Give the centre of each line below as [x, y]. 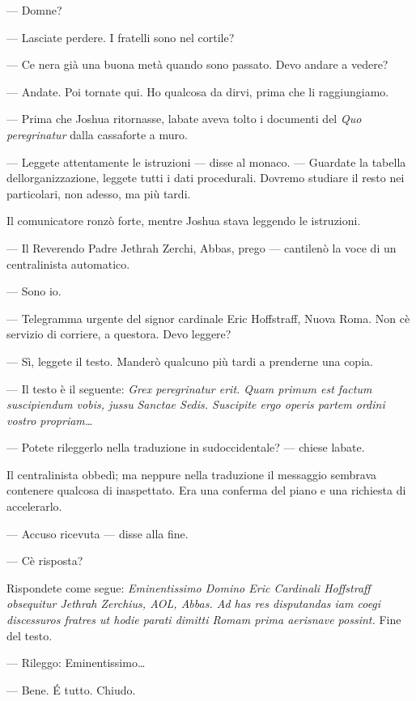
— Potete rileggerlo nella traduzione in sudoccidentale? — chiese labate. [186, 447]
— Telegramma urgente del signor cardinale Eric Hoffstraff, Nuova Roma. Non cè [208, 318]
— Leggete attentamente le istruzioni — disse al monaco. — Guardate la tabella [206, 161]
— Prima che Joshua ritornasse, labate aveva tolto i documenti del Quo [184, 119]
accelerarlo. [34, 506]
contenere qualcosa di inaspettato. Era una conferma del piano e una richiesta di [206, 490]
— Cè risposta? [45, 561]
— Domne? [34, 10]
